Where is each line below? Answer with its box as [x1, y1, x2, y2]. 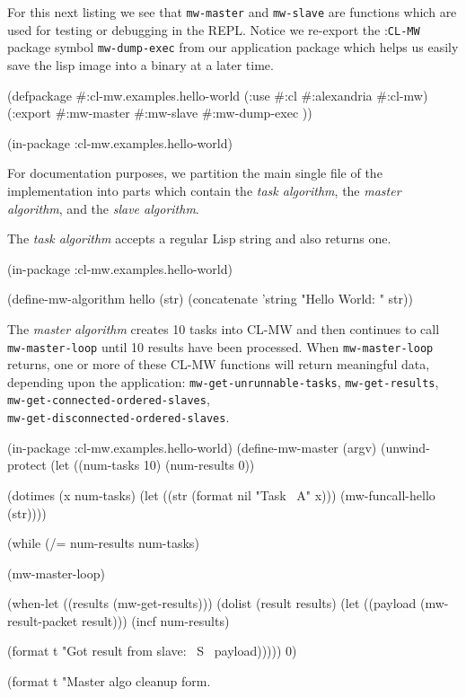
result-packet [7, 611, 78, 630]
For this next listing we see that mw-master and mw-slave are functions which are [7, 3, 457, 21]
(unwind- [380, 437, 430, 456]
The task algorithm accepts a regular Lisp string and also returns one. [7, 229, 391, 248]
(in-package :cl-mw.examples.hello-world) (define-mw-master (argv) [7, 437, 377, 456]
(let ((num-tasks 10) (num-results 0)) [50, 455, 255, 474]
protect [7, 455, 47, 474]
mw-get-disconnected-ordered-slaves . [7, 408, 230, 427]
